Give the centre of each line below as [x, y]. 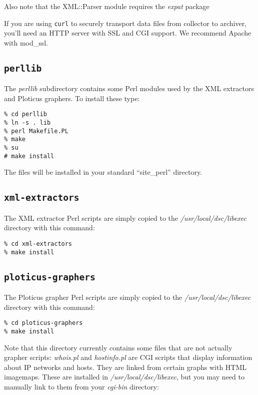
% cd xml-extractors [38, 244]
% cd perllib [25, 114]
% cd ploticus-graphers [43, 323]
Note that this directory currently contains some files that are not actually [118, 347]
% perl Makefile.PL [36, 131]
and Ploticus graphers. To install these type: [72, 98]
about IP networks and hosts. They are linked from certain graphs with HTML [125, 367]
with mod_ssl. [26, 42]
